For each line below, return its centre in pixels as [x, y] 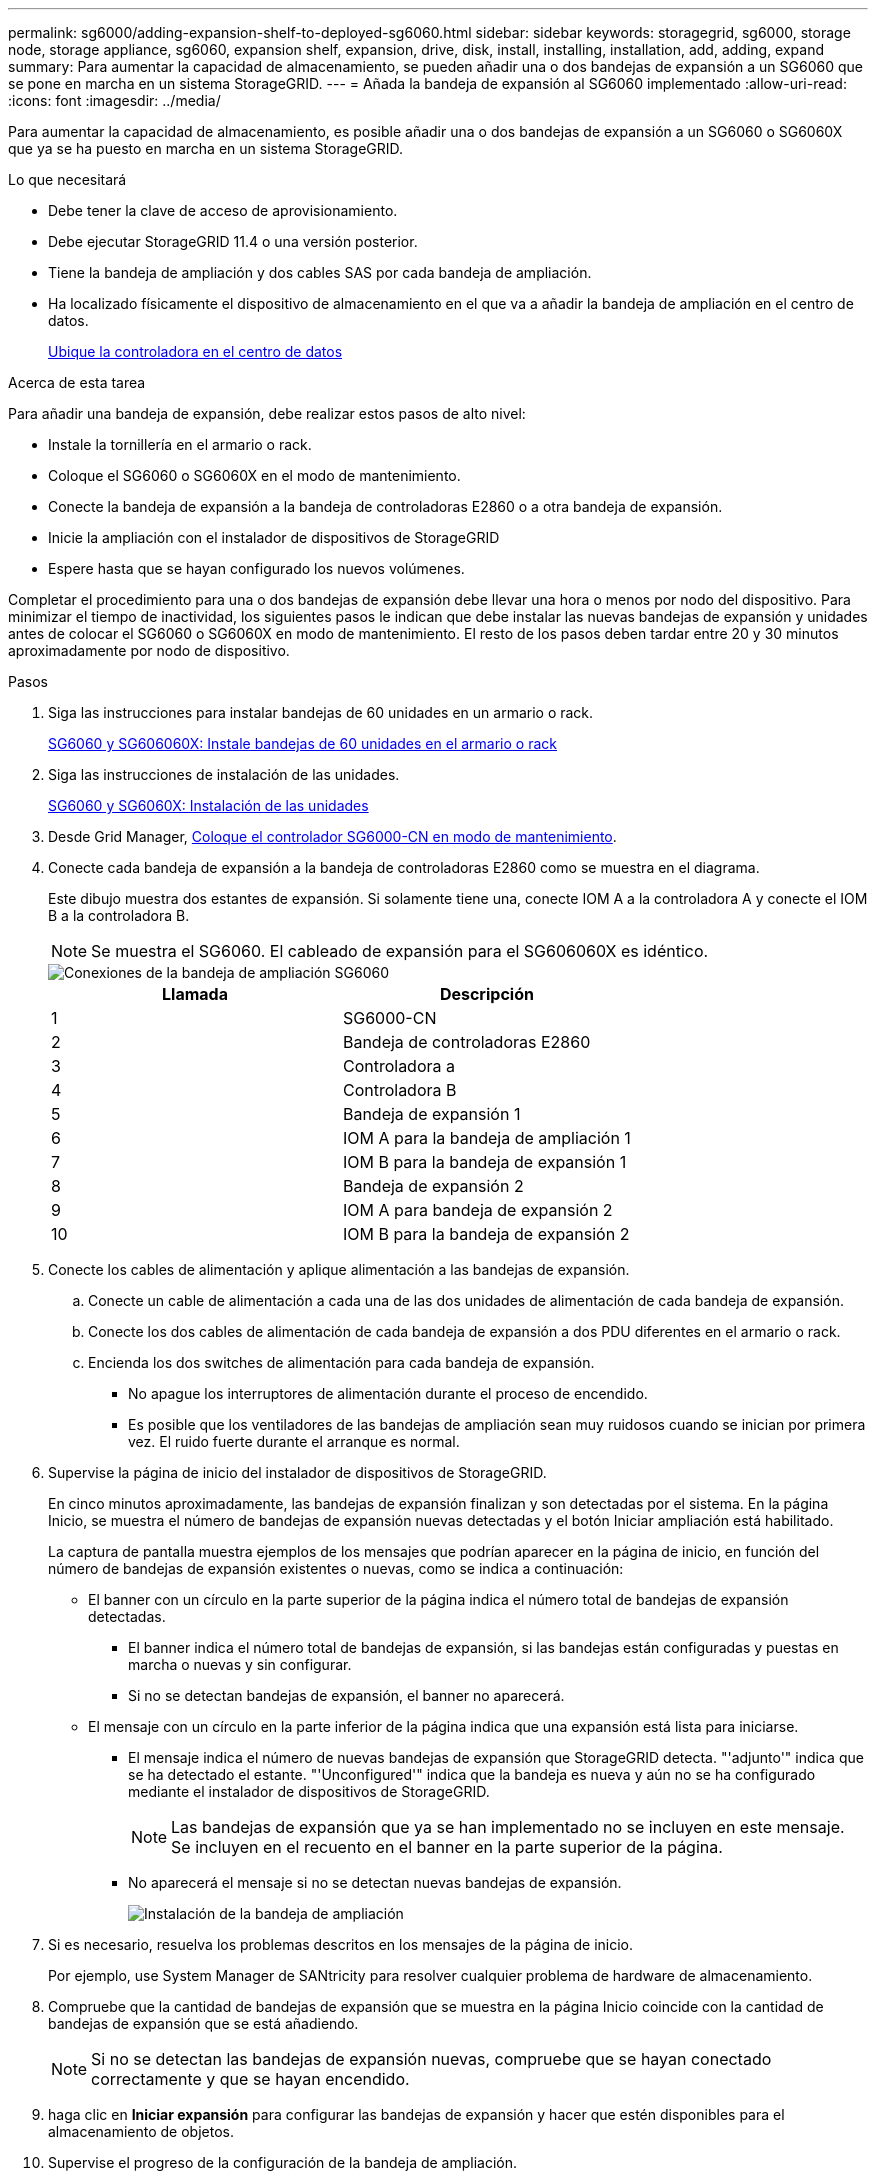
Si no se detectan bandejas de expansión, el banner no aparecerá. [346, 1695]
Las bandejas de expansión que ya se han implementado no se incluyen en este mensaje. [508, 1827]
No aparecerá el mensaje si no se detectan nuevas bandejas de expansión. [375, 1882]
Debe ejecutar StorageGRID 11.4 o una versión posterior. [233, 241]
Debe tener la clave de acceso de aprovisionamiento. [223, 210]
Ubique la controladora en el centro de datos [195, 351]
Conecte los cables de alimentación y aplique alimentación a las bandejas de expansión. [339, 1269]
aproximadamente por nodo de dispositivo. [149, 650]
